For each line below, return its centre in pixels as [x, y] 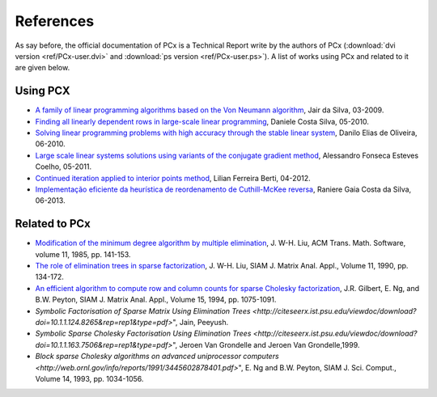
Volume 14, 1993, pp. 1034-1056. [89, 378]
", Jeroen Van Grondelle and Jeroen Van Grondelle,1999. [266, 344]
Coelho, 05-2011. [64, 167]
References [55, 21]
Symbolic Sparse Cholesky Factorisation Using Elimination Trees [143, 334]
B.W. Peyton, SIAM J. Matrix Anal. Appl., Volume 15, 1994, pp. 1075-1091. [156, 300]
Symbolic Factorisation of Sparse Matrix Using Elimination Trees [143, 310]
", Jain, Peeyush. [201, 322]
